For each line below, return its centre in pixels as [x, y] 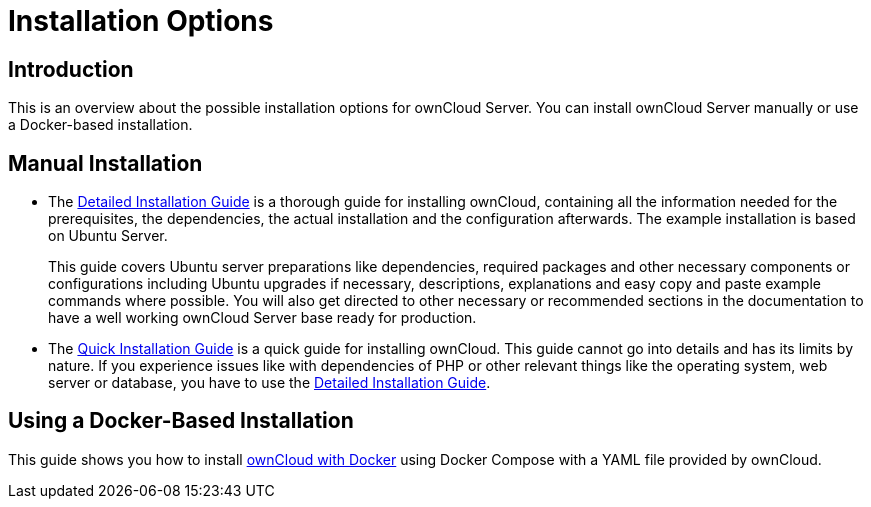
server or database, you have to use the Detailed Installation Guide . [269, 383]
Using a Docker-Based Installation [181, 421]
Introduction [71, 69]
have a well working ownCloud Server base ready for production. [262, 318]
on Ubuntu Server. [108, 236]
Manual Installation [105, 163]
